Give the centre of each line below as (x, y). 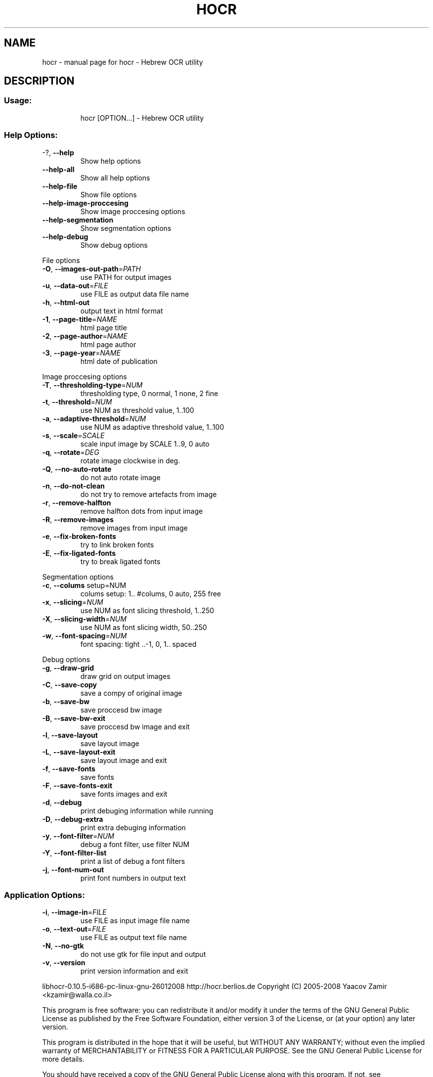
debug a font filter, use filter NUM (135, 844)
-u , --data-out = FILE (75, 285)
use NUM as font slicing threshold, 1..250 (147, 610)
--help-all (58, 169)
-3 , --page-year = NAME (81, 353)
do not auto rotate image (120, 477)
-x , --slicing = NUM (73, 602)
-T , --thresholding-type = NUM (92, 385)
